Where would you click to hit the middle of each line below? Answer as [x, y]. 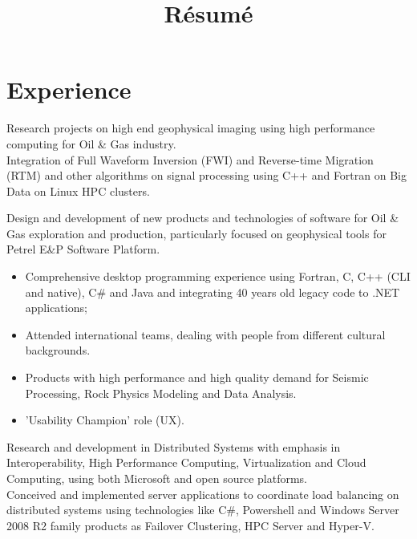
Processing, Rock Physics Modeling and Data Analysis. [161, 393]
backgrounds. [58, 350]
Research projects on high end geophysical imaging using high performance [191, 128]
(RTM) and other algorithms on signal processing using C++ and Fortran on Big [206, 175]
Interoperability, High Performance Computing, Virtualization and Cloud [186, 462]
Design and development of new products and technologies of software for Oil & [203, 218]
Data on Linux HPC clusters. [78, 190]
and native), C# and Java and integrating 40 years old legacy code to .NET [213, 292]
